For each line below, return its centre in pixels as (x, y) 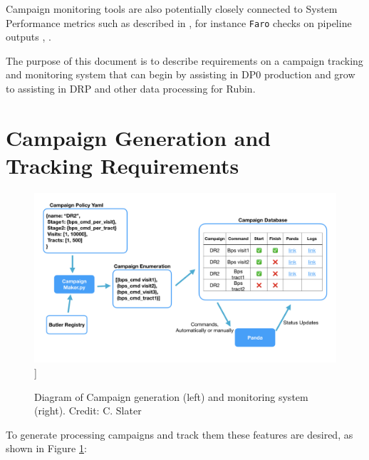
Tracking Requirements (123, 165)
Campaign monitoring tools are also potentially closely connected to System (172, 9)
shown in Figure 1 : (46, 448)
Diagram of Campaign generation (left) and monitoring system (171, 396)
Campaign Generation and (139, 137)
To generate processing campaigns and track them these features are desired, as (180, 434)
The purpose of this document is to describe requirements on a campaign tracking (184, 60)
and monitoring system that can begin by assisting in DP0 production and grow (181, 74)
